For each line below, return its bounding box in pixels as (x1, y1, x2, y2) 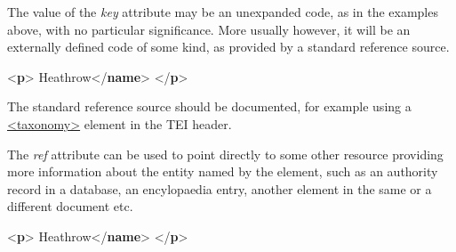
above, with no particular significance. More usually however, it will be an (7, 20, 411, 38)
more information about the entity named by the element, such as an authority (7, 162, 438, 181)
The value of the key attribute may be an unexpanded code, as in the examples (7, 3, 438, 20)
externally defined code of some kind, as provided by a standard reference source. (7, 37, 450, 56)
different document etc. (7, 197, 133, 215)
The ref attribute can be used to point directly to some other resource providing (7, 144, 444, 163)
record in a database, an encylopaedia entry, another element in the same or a (7, 179, 432, 198)
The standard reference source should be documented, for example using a (7, 97, 412, 116)
